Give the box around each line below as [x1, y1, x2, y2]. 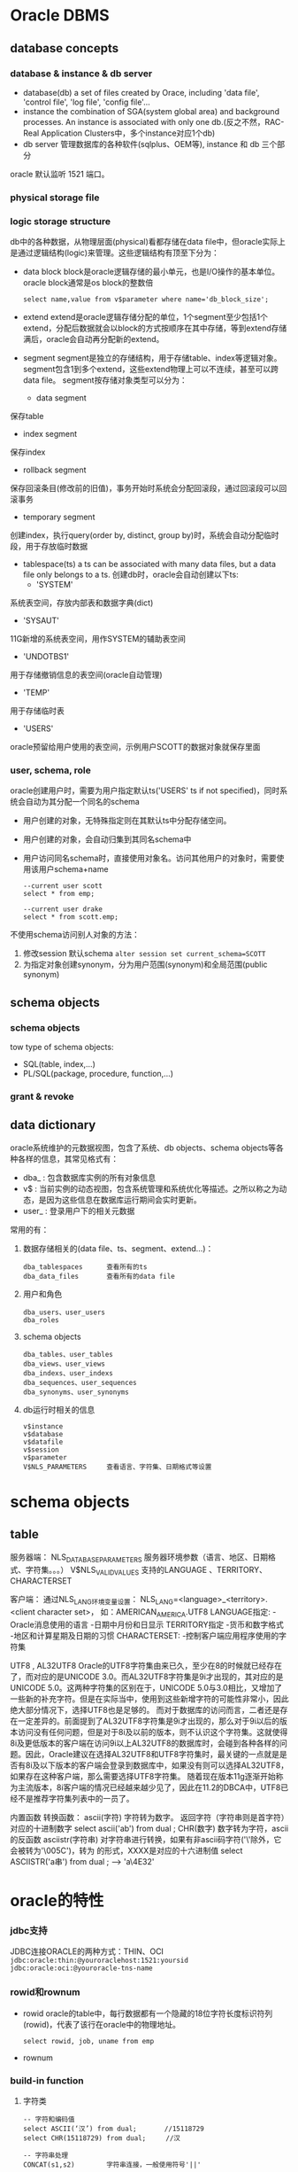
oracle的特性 [10, 1891, 104, 1911]
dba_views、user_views [22, 1359, 105, 1368]
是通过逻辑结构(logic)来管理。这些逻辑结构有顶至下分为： [10, 247, 219, 258]
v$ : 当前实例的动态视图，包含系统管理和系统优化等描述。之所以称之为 [22, 1183, 279, 1194]
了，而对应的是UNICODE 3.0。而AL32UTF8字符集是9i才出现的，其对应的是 [10, 1671, 284, 1682]
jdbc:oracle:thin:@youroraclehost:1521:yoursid [10, 1956, 189, 1966]
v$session [22, 1445, 60, 1454]
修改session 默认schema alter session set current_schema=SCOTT [22, 948, 266, 959]
